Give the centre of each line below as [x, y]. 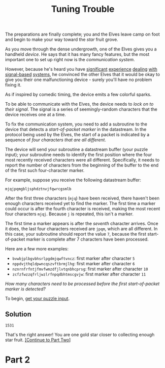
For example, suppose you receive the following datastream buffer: [73, 180]
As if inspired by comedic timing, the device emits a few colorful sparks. [78, 94]
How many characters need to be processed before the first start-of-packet [82, 284]
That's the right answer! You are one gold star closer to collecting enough [80, 335]
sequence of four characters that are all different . [56, 140]
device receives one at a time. [36, 115]
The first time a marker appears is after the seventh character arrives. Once [82, 224]
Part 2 [18, 360]
